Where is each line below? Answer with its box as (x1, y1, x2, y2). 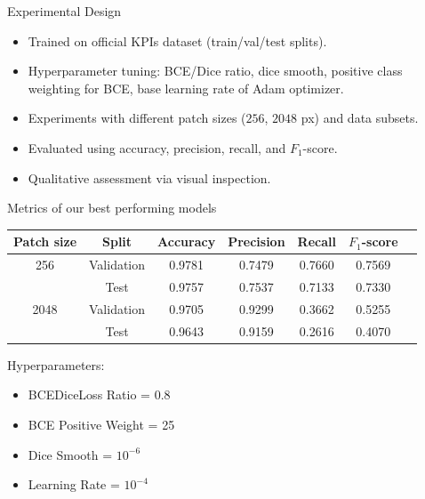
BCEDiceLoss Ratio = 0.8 (28, 385, 171, 404)
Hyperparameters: (7, 355, 105, 374)
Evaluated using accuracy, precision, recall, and (28, 138, 286, 157)
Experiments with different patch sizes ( (28, 109, 246, 127)
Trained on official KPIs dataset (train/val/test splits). (28, 31, 327, 50)
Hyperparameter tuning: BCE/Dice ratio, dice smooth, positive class (28, 61, 403, 80)
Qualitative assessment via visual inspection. (28, 168, 271, 187)
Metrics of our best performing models (7, 198, 217, 217)
